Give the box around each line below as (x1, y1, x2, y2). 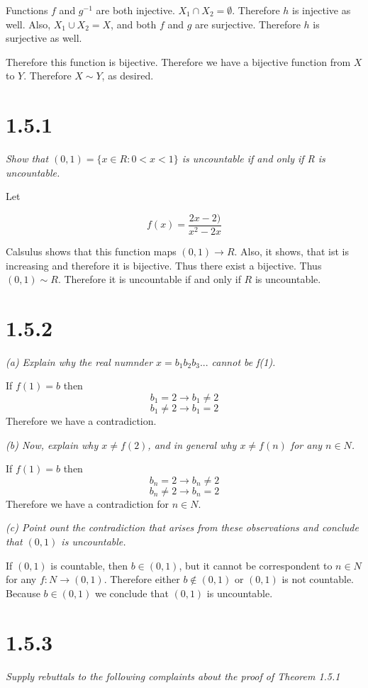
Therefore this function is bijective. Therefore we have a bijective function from (6, 54, 351, 69)
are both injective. (96, 3, 175, 17)
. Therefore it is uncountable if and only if (57, 272, 241, 287)
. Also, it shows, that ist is (234, 243, 349, 258)
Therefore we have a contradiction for (6, 496, 169, 511)
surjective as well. (6, 30, 82, 45)
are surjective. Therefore (195, 16, 301, 31)
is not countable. (281, 572, 354, 587)
